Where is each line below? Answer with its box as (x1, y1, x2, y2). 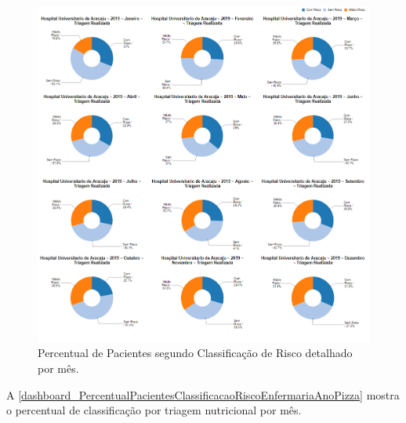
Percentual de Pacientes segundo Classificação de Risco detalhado (38, 345, 353, 361)
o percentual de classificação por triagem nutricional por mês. (6, 402, 302, 418)
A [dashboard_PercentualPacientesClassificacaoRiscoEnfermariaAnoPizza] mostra (6, 386, 400, 403)
